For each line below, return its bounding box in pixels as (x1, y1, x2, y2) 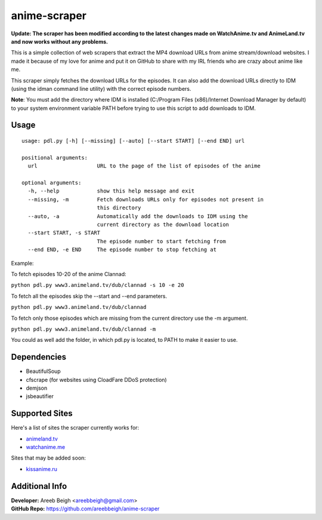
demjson (26, 384, 48, 391)
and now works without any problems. (11, 38, 109, 45)
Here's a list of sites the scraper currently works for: (11, 424, 140, 432)
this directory (97, 204, 141, 212)
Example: (11, 259, 34, 267)
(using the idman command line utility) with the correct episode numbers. (11, 85, 191, 92)
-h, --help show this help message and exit (27, 188, 195, 194)
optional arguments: (21, 179, 82, 186)
